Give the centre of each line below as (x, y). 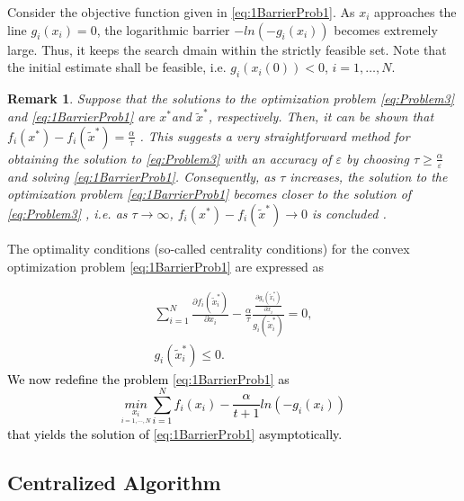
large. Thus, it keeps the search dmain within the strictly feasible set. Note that (227, 49)
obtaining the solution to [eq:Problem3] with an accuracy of (170, 158)
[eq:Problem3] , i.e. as (67, 213)
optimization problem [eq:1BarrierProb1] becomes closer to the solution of (210, 194)
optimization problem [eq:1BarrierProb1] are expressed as (166, 266)
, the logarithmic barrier (163, 29)
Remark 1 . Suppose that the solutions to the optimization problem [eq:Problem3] (231, 98)
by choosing (378, 158)
